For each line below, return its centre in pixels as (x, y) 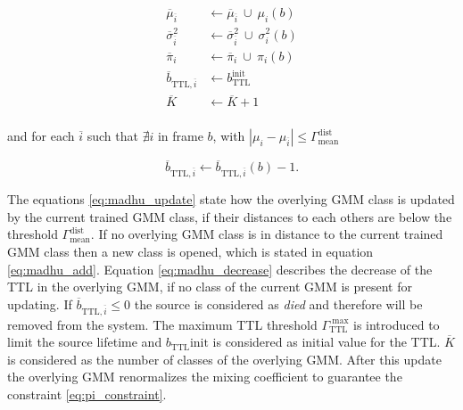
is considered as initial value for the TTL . (327, 342)
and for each (41, 136)
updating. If (40, 303)
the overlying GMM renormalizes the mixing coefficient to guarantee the (205, 377)
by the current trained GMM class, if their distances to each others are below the (230, 216)
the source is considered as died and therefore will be (278, 303)
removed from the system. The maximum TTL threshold (162, 324)
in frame (180, 136)
